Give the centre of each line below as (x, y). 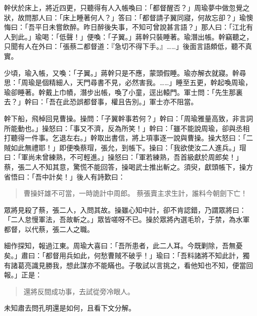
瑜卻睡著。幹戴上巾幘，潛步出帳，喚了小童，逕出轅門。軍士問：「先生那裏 (123, 92)
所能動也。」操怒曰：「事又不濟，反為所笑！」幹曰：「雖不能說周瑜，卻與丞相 (127, 128)
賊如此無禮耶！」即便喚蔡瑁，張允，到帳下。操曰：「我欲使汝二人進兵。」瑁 (125, 147)
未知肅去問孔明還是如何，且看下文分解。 (70, 308)
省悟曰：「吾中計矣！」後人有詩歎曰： (64, 176)
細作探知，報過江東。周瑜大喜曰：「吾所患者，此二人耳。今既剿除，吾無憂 (123, 246)
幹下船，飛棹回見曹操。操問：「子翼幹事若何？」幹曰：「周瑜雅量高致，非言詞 (128, 118)
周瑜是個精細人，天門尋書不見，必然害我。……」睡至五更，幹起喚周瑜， (136, 82)
